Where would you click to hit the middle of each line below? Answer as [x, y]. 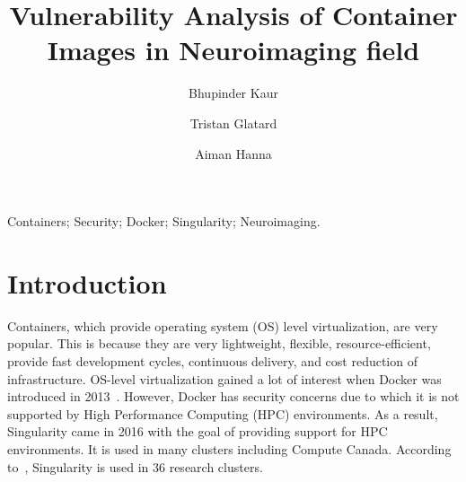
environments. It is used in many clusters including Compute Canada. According [229, 448]
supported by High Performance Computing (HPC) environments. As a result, [223, 413]
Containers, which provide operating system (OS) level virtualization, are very [223, 325]
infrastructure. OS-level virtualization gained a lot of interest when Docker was [224, 378]
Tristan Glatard [233, 123]
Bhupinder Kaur [233, 93]
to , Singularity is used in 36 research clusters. [135, 466]
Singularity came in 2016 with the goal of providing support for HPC [198, 431]
